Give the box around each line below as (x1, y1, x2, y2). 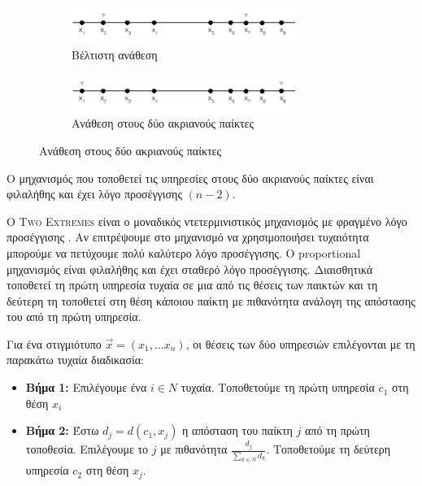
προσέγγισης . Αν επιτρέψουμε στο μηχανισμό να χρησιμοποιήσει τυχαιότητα (7, 228, 369, 245)
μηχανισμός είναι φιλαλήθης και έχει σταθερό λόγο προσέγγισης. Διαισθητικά (7, 260, 373, 277)
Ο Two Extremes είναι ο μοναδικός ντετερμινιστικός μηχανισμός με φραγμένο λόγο (7, 212, 407, 229)
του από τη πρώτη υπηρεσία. (7, 308, 141, 325)
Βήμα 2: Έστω (25, 422, 99, 439)
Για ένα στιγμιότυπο (7, 335, 102, 352)
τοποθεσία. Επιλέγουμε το (25, 440, 149, 458)
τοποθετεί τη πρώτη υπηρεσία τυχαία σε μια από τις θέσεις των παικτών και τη (7, 276, 378, 293)
